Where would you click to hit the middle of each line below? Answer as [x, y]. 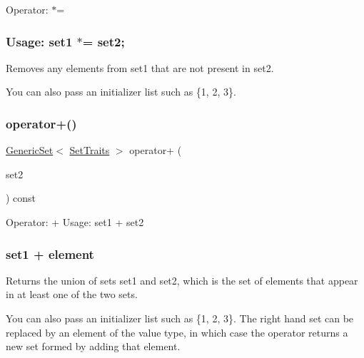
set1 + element [50, 254]
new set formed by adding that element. [93, 346]
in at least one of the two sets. [72, 294]
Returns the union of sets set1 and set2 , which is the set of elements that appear [182, 280]
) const [21, 198]
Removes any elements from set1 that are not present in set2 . [140, 67]
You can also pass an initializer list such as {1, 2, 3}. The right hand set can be [180, 318]
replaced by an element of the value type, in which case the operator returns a [177, 332]
